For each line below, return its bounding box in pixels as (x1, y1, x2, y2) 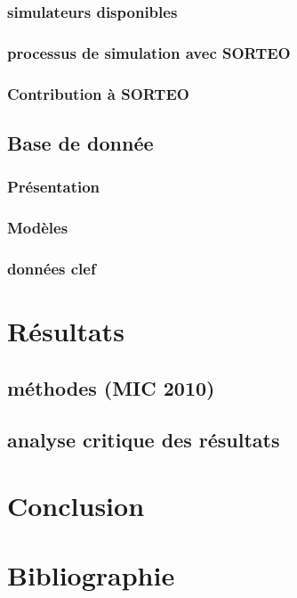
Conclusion (7, 487, 145, 523)
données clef (7, 257, 96, 279)
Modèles (7, 217, 68, 239)
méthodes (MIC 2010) (7, 373, 215, 401)
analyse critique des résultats (7, 426, 280, 454)
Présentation (7, 176, 100, 198)
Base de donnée (7, 128, 154, 156)
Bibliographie (7, 557, 175, 594)
